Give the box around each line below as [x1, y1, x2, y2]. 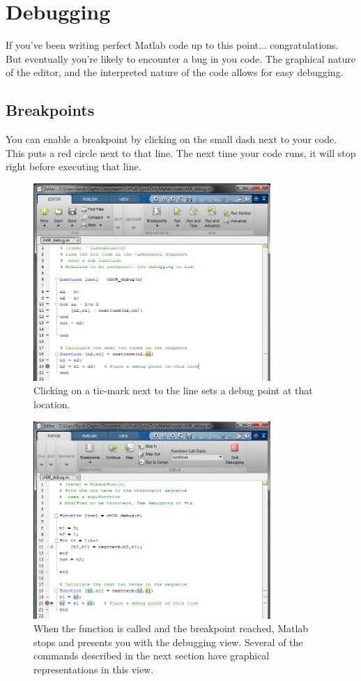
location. [33, 397, 70, 412]
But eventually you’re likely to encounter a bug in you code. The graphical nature [6, 51, 356, 66]
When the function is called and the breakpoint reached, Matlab [33, 621, 309, 636]
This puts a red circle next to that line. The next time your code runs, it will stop [6, 145, 356, 160]
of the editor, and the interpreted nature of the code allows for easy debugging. [6, 65, 344, 80]
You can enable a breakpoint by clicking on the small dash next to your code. [6, 132, 337, 147]
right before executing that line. [6, 159, 141, 174]
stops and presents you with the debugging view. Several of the [33, 634, 303, 649]
